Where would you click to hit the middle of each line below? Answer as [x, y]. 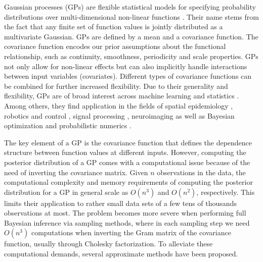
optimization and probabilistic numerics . [68, 125]
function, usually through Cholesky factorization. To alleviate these [108, 244]
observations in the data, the [201, 172]
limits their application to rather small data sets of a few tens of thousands [120, 203]
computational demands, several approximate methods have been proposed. [121, 254]
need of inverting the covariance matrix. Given [76, 172]
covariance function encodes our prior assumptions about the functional [115, 46]
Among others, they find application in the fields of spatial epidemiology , [119, 105]
